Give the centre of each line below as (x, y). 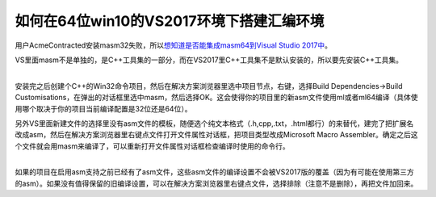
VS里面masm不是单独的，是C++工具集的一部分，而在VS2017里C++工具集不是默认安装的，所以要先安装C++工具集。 (209, 60)
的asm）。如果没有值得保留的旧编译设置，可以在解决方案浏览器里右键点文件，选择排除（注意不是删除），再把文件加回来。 (216, 183)
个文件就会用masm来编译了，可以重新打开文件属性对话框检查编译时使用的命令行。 (152, 146)
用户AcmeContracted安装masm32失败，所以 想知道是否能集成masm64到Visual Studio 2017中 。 (174, 45)
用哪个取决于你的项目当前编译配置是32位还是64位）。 (103, 108)
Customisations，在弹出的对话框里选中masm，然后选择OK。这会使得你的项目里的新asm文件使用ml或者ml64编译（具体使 (217, 98)
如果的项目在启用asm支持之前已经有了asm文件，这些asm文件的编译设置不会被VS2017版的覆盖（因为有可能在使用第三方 (215, 172)
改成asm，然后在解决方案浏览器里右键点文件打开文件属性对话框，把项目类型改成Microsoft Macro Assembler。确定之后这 (217, 135)
